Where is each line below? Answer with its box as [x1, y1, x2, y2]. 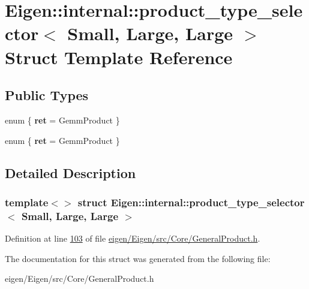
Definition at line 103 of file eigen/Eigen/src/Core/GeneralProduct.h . [5, 232, 260, 245]
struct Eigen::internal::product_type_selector [77, 194, 305, 209]
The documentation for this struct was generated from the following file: [5, 252, 271, 264]
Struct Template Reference [5, 44, 233, 69]
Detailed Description [5, 163, 136, 182]
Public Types [5, 86, 89, 104]
